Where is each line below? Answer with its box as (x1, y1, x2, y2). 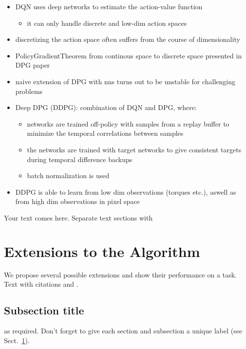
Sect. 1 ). (4, 335, 30, 345)
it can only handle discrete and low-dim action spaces (27, 18, 187, 28)
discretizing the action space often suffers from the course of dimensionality (15, 34, 240, 44)
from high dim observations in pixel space (15, 196, 140, 206)
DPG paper (15, 60, 50, 70)
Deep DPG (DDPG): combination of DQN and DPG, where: (15, 102, 197, 112)
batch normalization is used (27, 170, 110, 181)
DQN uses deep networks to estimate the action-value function (15, 1, 203, 11)
